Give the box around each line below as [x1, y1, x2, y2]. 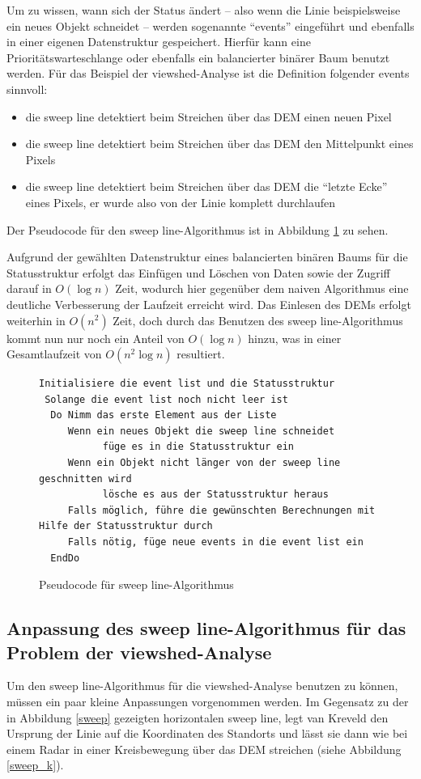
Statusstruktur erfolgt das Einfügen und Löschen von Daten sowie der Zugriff [6, 264, 390, 281]
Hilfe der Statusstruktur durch [39, 520, 213, 532]
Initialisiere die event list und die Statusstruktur [39, 378, 335, 390]
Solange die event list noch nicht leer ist [45, 393, 288, 405]
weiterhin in [6, 311, 66, 328]
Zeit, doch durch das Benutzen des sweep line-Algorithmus [113, 311, 403, 328]
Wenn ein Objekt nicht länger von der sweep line [67, 457, 341, 469]
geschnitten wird [39, 472, 132, 485]
